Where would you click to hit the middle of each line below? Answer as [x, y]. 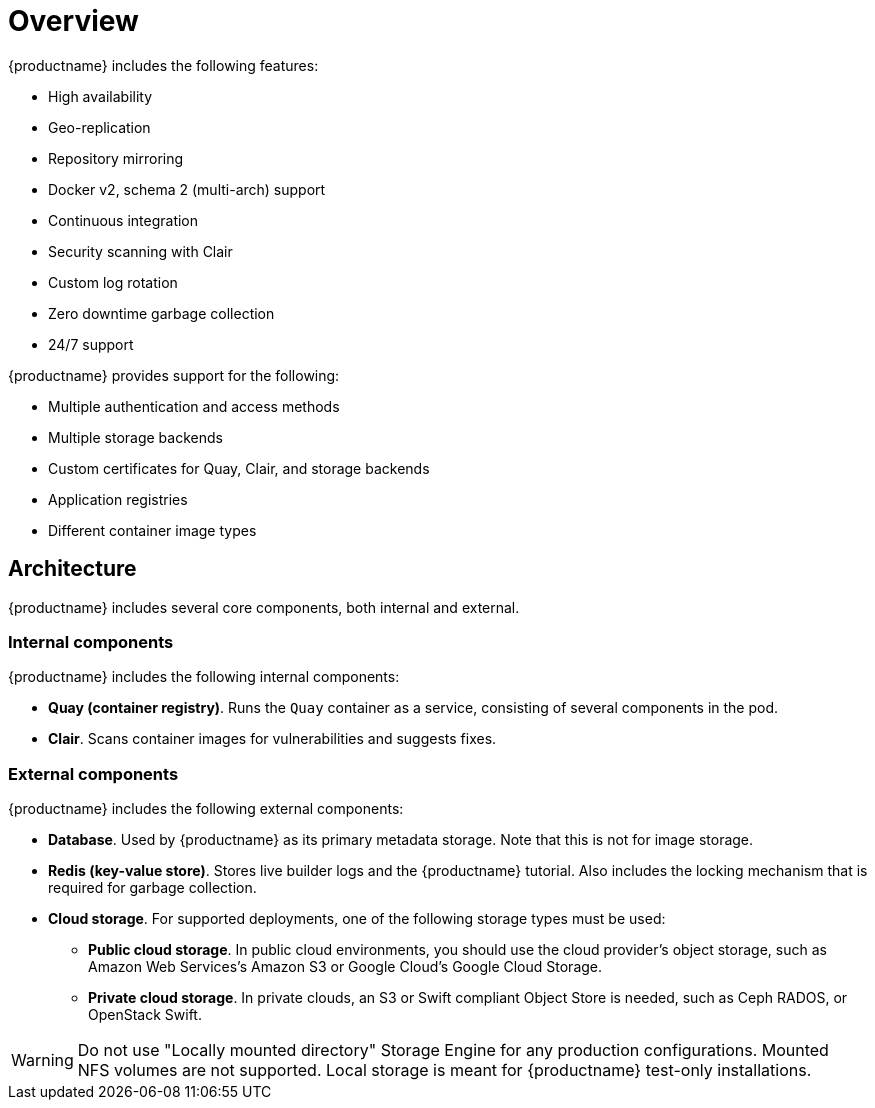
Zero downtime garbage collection [161, 313]
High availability [100, 96]
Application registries [118, 499]
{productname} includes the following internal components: [204, 677]
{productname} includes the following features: [163, 65]
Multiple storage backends [135, 437]
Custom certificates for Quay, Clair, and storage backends [239, 468]
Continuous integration [123, 220]
